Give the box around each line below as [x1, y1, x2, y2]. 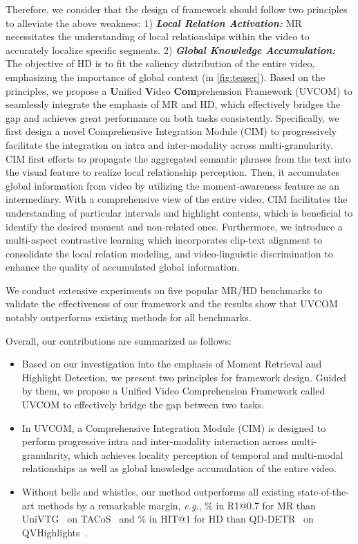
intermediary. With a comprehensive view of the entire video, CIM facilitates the [6, 192, 348, 206]
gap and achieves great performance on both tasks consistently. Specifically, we [6, 110, 339, 125]
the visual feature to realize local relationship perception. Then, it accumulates [6, 165, 339, 179]
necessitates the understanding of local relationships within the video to [6, 29, 310, 44]
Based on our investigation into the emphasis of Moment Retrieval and [21, 356, 322, 371]
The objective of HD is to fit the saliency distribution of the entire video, [6, 56, 315, 71]
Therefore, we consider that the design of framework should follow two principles [6, 2, 348, 16]
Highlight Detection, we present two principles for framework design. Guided [21, 370, 347, 384]
